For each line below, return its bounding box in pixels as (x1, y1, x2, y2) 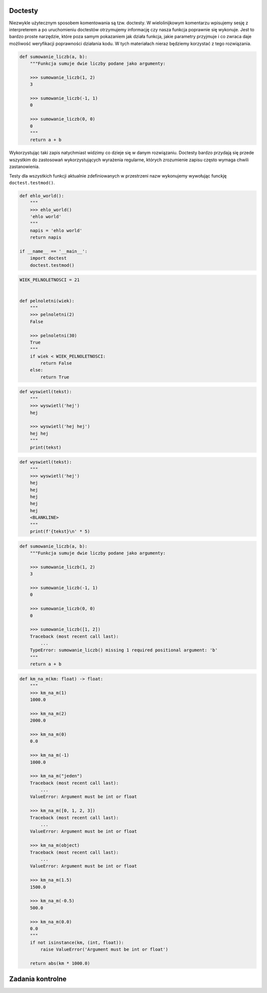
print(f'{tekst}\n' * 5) (30, 528, 90, 534)
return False (40, 360, 72, 366)
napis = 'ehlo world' (30, 228, 83, 233)
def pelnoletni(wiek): (19, 298, 75, 303)
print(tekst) (30, 444, 62, 450)
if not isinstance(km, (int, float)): (30, 939, 124, 945)
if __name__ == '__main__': (19, 248, 88, 254)
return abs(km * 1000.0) (30, 960, 90, 966)
